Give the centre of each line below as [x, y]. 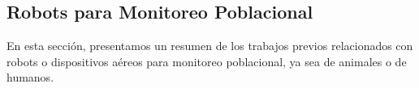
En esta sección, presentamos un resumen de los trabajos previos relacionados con [210, 46]
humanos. [30, 77]
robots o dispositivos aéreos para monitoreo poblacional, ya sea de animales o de [207, 61]
